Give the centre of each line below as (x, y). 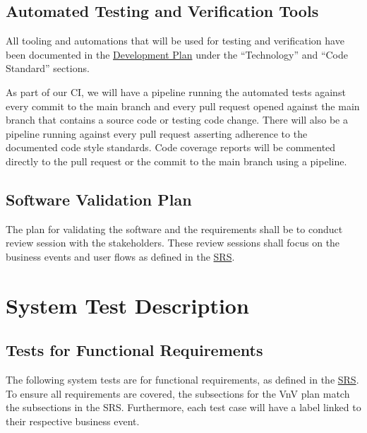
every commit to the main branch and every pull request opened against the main (183, 106)
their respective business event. (73, 421)
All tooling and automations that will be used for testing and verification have (175, 41)
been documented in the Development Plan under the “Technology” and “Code (177, 54)
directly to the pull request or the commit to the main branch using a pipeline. (176, 161)
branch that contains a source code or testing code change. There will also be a (177, 120)
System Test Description (127, 305)
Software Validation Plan (99, 199)
